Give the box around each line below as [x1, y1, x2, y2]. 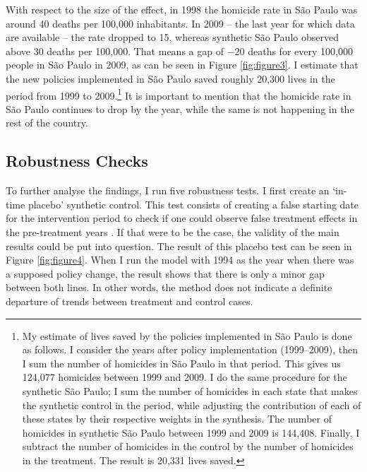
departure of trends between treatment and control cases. [6, 293, 253, 308]
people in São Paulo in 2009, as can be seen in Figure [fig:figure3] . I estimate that [6, 57, 359, 72]
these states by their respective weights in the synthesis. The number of [22, 411, 332, 426]
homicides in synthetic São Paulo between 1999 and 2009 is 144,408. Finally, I [22, 425, 360, 439]
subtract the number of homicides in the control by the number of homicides [22, 439, 354, 454]
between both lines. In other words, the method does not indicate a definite [6, 280, 332, 295]
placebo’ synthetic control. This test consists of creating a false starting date [28, 196, 359, 211]
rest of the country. [6, 115, 88, 130]
